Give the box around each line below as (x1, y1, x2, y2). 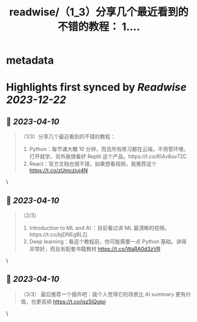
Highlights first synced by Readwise (6, 81, 187, 94)
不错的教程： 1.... (57, 20, 141, 34)
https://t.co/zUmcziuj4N (29, 167, 88, 174)
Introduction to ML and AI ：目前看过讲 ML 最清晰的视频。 (29, 225, 170, 231)
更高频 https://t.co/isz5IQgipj (36, 298, 106, 305)
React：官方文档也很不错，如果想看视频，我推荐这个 (29, 160, 157, 167)
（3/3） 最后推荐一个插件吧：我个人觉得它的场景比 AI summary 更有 (20, 290, 186, 298)
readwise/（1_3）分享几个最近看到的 (9, 5, 189, 19)
